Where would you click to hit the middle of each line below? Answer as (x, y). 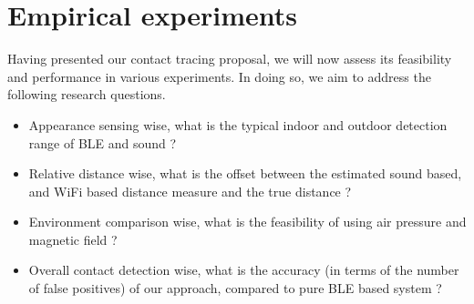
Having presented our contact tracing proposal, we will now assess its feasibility (230, 59)
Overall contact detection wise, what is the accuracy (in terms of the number (244, 270)
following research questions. (87, 94)
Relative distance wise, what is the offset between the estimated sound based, (245, 173)
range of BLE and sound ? (103, 142)
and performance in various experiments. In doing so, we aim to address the (219, 76)
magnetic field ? (73, 239)
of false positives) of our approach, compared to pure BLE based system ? (235, 288)
